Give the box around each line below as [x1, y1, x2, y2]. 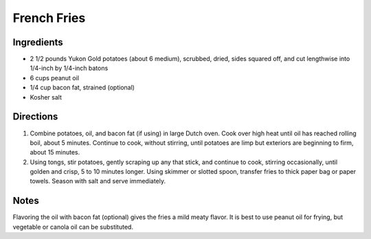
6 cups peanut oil [30, 73, 79, 82]
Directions [12, 111, 58, 123]
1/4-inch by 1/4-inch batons [30, 64, 109, 72]
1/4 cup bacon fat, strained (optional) [30, 83, 135, 92]
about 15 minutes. [30, 148, 80, 157]
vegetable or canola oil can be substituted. [12, 223, 134, 231]
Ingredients [12, 36, 63, 48]
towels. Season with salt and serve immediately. [30, 177, 166, 185]
